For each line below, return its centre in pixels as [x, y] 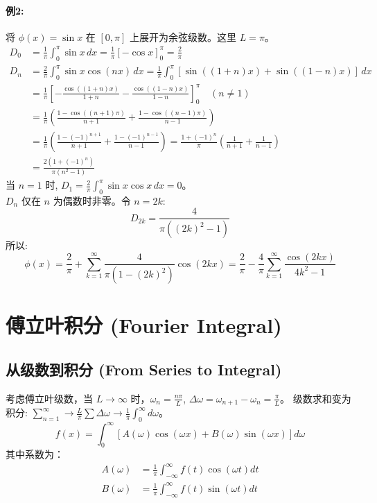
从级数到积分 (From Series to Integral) [144, 369]
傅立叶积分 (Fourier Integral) [144, 325]
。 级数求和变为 [315, 398]
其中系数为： [35, 454]
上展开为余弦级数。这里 [183, 36]
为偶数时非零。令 [92, 200]
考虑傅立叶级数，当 [49, 398]
